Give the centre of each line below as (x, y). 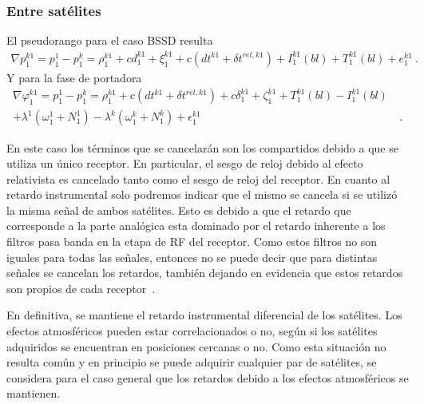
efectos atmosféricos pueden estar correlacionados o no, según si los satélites (192, 331)
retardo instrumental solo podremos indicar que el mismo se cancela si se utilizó (202, 194)
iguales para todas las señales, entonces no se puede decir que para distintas (192, 257)
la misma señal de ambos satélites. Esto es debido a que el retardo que (179, 210)
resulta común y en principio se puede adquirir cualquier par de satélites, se (192, 362)
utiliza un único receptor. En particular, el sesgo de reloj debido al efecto (185, 163)
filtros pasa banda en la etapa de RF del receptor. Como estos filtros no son (192, 242)
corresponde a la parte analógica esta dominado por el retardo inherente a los (196, 226)
